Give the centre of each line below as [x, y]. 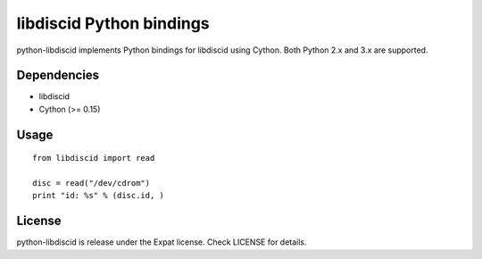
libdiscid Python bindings [113, 23]
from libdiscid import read [94, 158]
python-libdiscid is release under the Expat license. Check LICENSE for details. [162, 242]
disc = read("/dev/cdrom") [91, 184]
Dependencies [58, 75]
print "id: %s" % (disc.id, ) [99, 196]
